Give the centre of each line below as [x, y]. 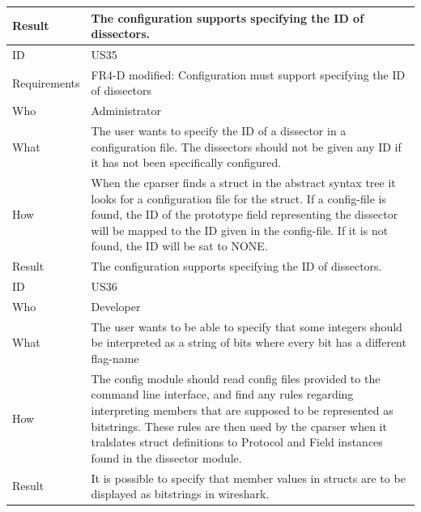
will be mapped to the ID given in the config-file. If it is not [240, 230]
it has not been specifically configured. [186, 162]
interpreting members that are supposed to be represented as [242, 410]
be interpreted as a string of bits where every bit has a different [249, 342]
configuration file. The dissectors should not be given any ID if [246, 146]
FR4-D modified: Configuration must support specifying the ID [248, 74]
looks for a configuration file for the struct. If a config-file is [238, 198]
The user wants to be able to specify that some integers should [247, 326]
